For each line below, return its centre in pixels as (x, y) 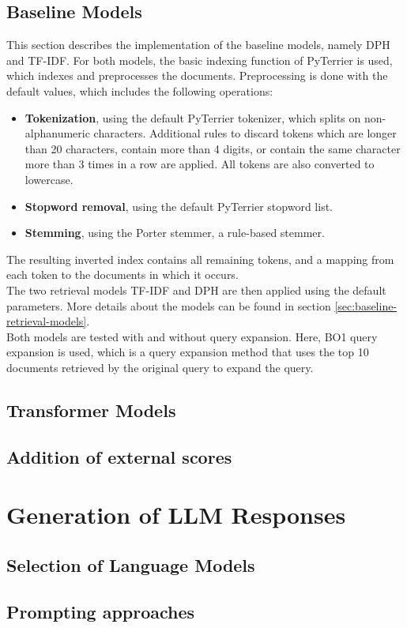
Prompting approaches (101, 611)
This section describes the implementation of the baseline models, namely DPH (198, 45)
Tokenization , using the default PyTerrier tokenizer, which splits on (193, 117)
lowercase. (49, 179)
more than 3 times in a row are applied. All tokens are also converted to (200, 164)
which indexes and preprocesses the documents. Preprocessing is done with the (197, 75)
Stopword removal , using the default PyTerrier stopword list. (179, 206)
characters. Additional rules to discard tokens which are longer (245, 133)
